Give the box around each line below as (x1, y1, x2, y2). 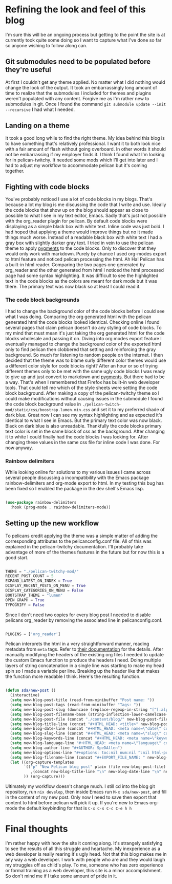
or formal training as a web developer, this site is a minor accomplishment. (5, 867, 162, 873)
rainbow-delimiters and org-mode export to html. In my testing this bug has (5, 480, 164, 486)
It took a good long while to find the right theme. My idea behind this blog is (5, 135, 165, 141)
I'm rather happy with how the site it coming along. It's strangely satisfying (5, 840, 163, 846)
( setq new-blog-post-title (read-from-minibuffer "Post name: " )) (10, 697, 155, 703)
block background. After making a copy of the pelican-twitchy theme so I (5, 390, 160, 396)
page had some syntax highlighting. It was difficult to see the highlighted (5, 272, 159, 279)
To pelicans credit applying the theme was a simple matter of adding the (5, 532, 158, 539)
